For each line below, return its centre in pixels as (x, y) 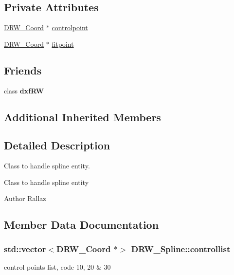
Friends (23, 70)
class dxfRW (24, 90)
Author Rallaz (25, 198)
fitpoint (63, 44)
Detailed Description (57, 145)
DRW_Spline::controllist (181, 248)
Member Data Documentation (81, 225)
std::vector (25, 248)
